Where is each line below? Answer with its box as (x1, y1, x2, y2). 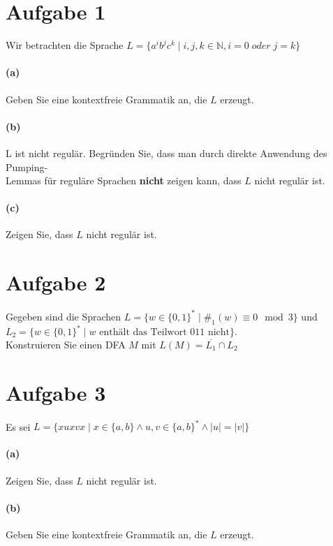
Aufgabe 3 (6, 378, 106, 406)
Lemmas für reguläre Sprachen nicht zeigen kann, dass (6, 173, 242, 188)
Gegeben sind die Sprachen (6, 309, 121, 323)
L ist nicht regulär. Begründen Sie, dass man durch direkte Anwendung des (6, 145, 327, 160)
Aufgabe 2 (6, 268, 106, 297)
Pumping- (6, 159, 48, 174)
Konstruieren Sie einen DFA (6, 337, 126, 351)
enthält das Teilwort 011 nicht (99, 327, 230, 337)
